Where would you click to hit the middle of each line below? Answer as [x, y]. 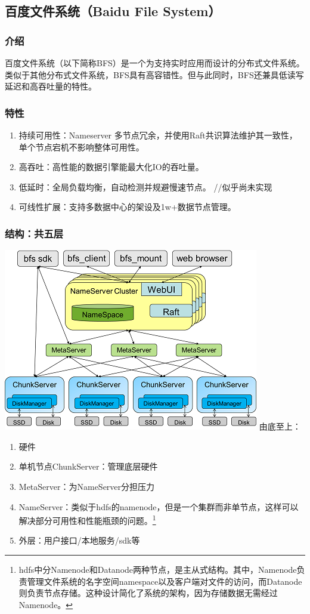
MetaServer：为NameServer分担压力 [87, 486]
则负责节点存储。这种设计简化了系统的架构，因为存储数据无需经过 [148, 593]
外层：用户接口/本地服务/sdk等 [79, 540]
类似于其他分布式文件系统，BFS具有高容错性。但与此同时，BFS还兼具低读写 [154, 74]
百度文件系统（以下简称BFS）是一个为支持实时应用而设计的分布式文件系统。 [155, 63]
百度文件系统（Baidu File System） [113, 11]
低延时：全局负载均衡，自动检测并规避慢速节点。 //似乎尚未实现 [145, 186]
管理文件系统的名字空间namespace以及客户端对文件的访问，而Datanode [165, 581]
